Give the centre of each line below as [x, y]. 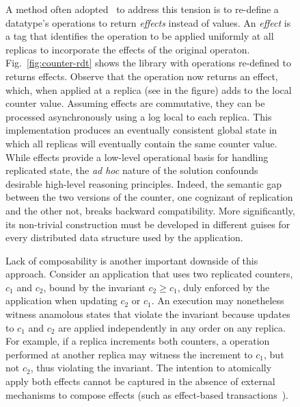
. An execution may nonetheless [218, 300]
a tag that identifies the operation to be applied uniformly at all [140, 36]
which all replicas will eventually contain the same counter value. [141, 143]
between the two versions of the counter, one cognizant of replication [149, 197]
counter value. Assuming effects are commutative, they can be [135, 103]
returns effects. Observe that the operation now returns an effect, [142, 76]
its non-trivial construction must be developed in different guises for [148, 224]
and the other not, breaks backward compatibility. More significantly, [150, 210]
